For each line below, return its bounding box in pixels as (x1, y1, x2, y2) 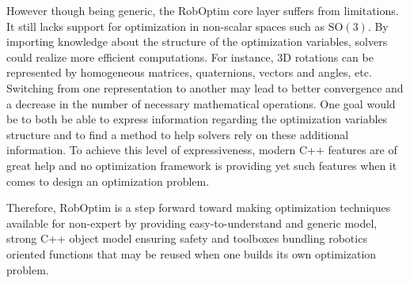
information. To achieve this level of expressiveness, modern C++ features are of (6, 141, 397, 158)
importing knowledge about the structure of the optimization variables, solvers (6, 33, 388, 50)
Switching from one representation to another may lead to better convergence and (6, 79, 404, 96)
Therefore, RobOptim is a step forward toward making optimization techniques (6, 199, 391, 216)
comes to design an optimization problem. (6, 172, 210, 189)
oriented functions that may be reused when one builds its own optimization (6, 245, 377, 262)
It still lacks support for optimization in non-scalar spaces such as (6, 17, 325, 34)
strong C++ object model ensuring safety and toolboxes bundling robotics (6, 230, 367, 247)
